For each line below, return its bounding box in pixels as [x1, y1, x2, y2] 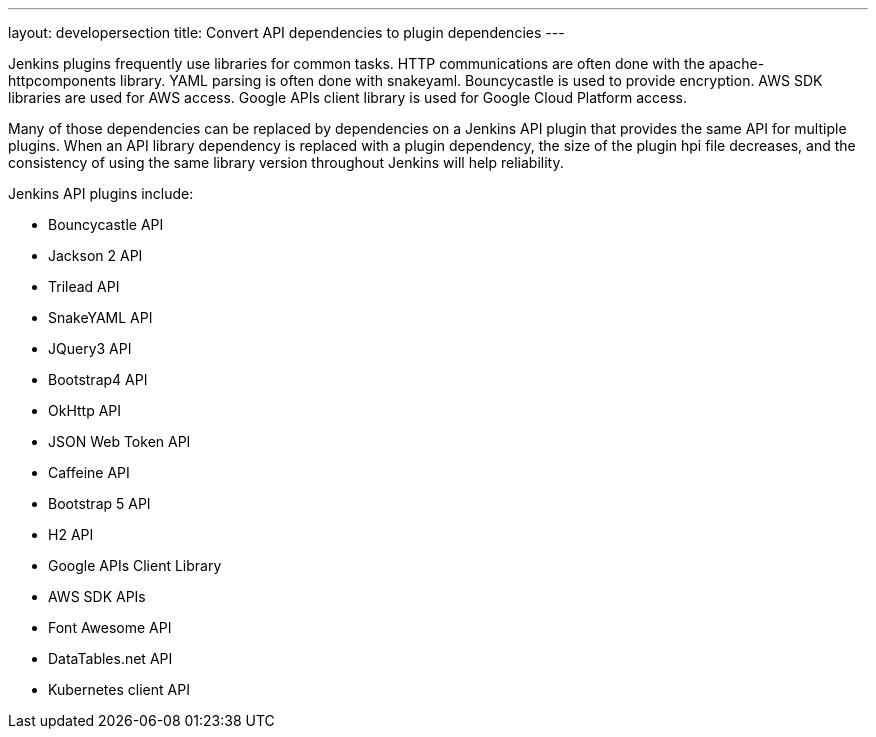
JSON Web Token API [48, 433, 191, 450]
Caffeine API [48, 464, 130, 481]
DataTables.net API [48, 650, 173, 667]
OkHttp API [48, 402, 122, 419]
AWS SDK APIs [48, 588, 146, 605]
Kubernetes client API [48, 681, 190, 698]
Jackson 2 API [48, 247, 143, 264]
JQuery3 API [48, 340, 132, 357]
